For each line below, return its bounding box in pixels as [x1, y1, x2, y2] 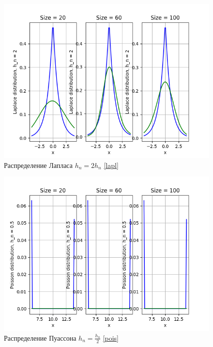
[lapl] [104, 160, 119, 170]
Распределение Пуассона [4, 332, 76, 343]
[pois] [103, 332, 119, 343]
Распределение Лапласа [4, 160, 73, 170]
